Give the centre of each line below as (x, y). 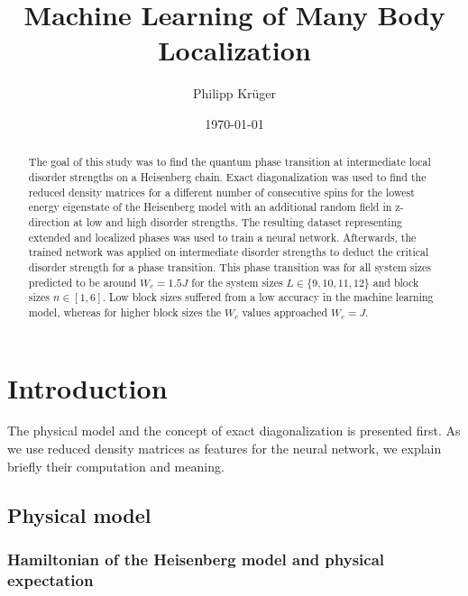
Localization (234, 50)
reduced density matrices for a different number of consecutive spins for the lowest (221, 192)
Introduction (87, 387)
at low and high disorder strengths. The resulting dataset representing (238, 221)
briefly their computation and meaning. (116, 466)
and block (396, 282)
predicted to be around (83, 282)
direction (49, 221)
